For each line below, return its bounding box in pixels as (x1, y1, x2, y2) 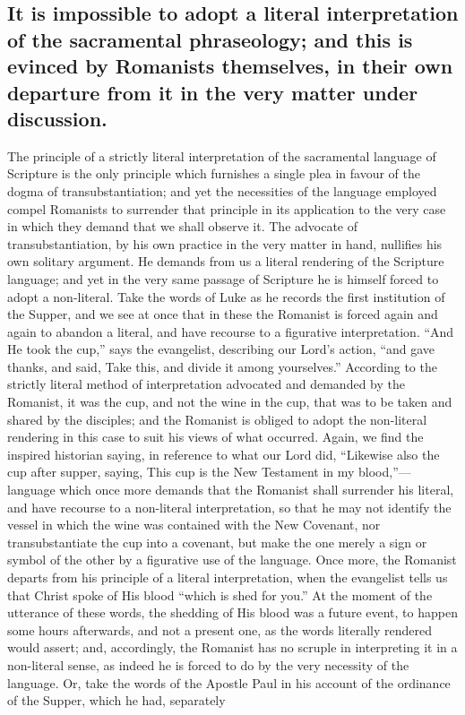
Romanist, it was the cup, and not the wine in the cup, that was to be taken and (7, 392, 452, 411)
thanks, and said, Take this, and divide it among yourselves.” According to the (7, 357, 437, 375)
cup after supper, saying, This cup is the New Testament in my (7, 462, 355, 481)
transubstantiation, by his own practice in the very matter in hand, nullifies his (7, 234, 443, 253)
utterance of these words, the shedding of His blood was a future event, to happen (7, 603, 458, 622)
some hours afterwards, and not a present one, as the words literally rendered (7, 620, 433, 639)
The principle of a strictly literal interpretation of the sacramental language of (7, 146, 436, 165)
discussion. (7, 104, 108, 132)
